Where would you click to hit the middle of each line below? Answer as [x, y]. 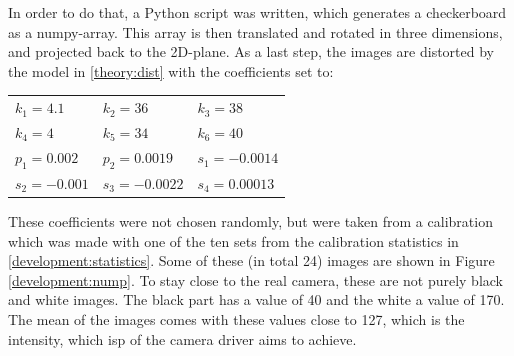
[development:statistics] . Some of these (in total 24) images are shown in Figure [251, 260]
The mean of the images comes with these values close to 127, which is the [236, 318]
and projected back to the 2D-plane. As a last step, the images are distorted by [251, 51]
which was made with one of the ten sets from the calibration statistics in [233, 240]
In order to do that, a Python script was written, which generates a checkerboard [257, 12]
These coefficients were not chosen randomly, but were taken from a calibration [250, 220]
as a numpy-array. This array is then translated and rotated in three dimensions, [255, 31]
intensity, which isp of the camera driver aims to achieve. [182, 338]
